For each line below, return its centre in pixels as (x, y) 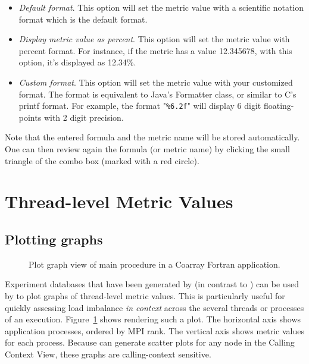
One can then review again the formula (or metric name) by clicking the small (147, 149)
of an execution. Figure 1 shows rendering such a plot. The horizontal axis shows (153, 319)
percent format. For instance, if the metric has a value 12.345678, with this (155, 50)
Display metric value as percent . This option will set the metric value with (154, 39)
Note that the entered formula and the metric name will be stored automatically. (152, 137)
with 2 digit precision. (84, 117)
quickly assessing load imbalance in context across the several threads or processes (154, 307)
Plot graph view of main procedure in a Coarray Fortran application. (154, 264)
